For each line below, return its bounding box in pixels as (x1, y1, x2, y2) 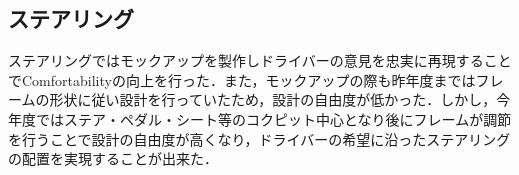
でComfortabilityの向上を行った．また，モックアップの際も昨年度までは (8, 69, 476, 90)
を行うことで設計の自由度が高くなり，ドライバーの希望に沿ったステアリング (8, 128, 511, 149)
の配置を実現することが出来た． (8, 148, 218, 169)
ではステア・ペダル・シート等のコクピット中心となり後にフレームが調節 (35, 108, 512, 129)
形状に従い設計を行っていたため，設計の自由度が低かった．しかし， (49, 89, 497, 110)
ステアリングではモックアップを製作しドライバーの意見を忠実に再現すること (8, 50, 512, 71)
